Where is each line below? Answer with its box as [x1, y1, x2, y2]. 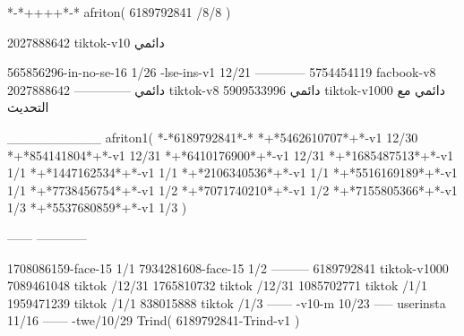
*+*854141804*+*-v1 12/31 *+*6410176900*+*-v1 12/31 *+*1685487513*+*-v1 [7, 145, 454, 164]
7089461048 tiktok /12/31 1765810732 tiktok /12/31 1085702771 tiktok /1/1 [7, 276, 427, 295]
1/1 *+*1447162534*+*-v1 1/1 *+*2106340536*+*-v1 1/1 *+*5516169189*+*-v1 [7, 163, 458, 182]
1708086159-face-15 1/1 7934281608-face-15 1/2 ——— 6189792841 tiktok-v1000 [7, 258, 449, 277]
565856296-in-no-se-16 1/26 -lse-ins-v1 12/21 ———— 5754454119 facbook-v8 [7, 63, 436, 82]
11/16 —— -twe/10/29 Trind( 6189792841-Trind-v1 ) [7, 311, 300, 330]
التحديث [7, 98, 49, 116]
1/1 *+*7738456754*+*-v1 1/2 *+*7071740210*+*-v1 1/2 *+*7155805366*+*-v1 [7, 180, 458, 199]
